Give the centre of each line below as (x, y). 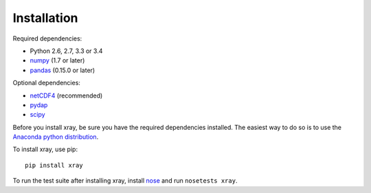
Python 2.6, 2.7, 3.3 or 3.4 (66, 51)
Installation (45, 18)
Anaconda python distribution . (56, 137)
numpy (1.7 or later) (57, 60)
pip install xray (54, 165)
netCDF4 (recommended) (66, 95)
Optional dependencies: (46, 83)
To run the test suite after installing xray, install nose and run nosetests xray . (125, 181)
